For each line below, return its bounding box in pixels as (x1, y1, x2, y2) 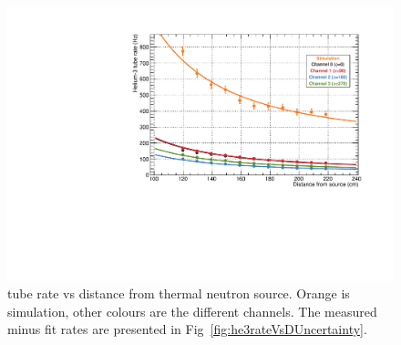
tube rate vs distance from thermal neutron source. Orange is (7, 284, 350, 303)
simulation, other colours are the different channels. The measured (7, 301, 377, 320)
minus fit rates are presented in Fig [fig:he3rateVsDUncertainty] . (7, 319, 367, 339)
